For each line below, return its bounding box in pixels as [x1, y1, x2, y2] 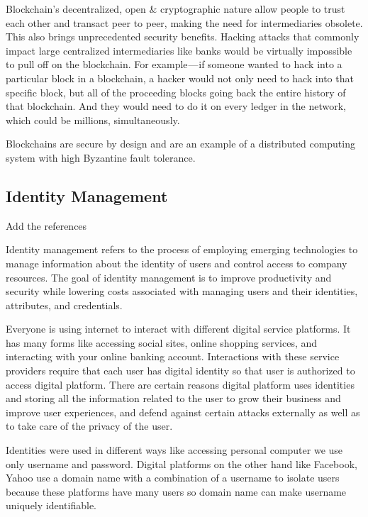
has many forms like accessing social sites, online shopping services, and [6, 335, 318, 350]
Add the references [6, 218, 87, 233]
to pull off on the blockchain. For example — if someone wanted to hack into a [6, 57, 342, 72]
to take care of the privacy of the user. [6, 418, 173, 433]
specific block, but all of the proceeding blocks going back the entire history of [6, 84, 346, 99]
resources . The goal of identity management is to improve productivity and [6, 269, 332, 284]
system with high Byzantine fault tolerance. [6, 150, 196, 165]
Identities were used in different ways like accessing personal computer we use [6, 443, 343, 457]
